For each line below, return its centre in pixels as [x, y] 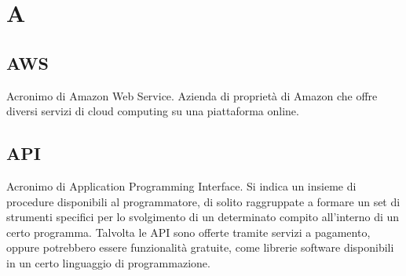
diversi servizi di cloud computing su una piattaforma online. [153, 111]
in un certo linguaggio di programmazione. [108, 262]
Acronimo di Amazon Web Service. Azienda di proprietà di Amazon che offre [192, 95]
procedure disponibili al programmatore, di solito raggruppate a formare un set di [203, 201]
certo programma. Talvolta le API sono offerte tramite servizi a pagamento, [188, 232]
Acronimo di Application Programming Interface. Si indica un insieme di [181, 185]
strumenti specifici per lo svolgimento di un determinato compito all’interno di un [203, 217]
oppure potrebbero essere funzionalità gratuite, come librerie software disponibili [200, 247]
